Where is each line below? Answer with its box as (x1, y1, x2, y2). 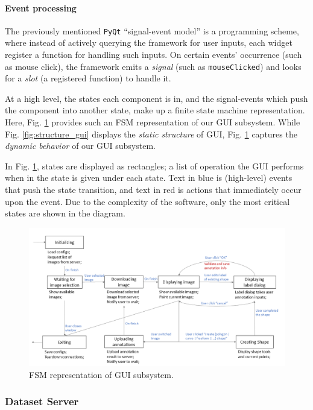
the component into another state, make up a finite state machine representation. (5, 104, 305, 116)
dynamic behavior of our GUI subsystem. (5, 139, 156, 152)
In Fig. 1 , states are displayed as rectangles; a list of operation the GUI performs (5, 159, 304, 172)
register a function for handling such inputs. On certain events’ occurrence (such (5, 48, 302, 61)
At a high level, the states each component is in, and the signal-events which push (5, 92, 308, 104)
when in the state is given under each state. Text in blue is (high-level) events (5, 171, 292, 184)
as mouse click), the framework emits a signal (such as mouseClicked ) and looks (5, 60, 302, 72)
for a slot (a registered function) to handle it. (5, 72, 171, 84)
